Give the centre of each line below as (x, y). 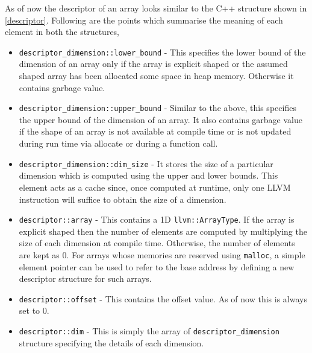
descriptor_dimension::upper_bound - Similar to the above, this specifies (158, 108)
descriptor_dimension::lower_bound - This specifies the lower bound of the (162, 52)
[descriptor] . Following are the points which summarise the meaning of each (144, 20)
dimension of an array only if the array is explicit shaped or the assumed (153, 64)
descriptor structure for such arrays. (85, 278)
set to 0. (34, 310)
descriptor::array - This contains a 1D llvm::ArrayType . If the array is (157, 219)
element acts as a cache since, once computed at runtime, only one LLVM (155, 187)
